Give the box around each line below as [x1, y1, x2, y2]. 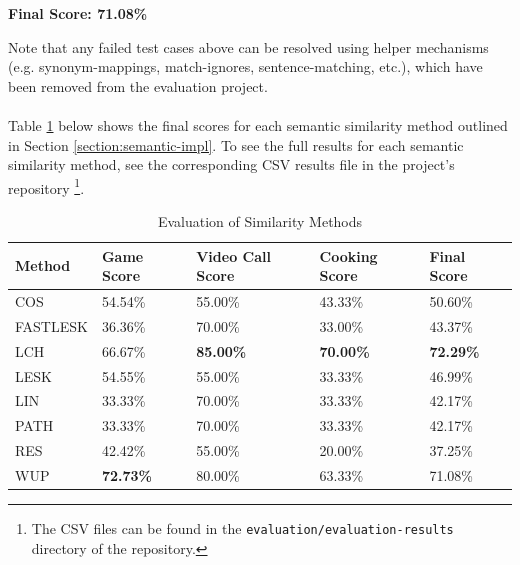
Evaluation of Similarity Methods [157, 211, 363, 231]
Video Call [196, 245, 271, 266]
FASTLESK [15, 315, 88, 336]
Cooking [319, 245, 378, 266]
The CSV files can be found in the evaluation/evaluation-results [31, 518, 454, 539]
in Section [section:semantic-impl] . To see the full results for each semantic [8, 134, 464, 155]
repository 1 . [8, 174, 85, 198]
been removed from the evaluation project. [8, 75, 268, 96]
